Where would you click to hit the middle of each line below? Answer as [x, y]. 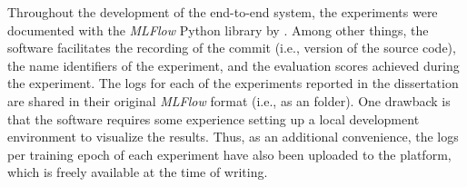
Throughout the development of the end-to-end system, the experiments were [223, 12]
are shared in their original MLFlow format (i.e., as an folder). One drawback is [229, 100]
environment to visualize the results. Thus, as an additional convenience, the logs [233, 137]
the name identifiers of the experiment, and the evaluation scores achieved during [233, 65]
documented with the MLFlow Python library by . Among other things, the [218, 30]
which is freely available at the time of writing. [138, 172]
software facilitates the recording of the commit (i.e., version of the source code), [232, 48]
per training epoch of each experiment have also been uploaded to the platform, [229, 154]
